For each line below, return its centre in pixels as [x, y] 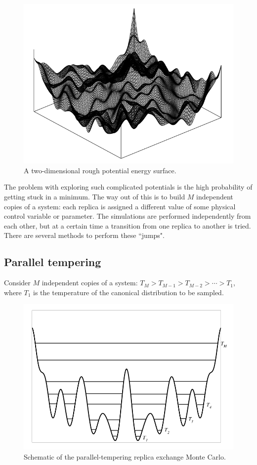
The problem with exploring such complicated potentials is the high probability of [128, 187]
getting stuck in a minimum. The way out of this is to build [95, 197]
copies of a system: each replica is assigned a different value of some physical [120, 206]
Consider [17, 283]
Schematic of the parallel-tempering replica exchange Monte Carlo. [125, 456]
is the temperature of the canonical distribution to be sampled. [128, 292]
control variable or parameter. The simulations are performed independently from [128, 216]
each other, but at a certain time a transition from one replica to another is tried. [128, 225]
